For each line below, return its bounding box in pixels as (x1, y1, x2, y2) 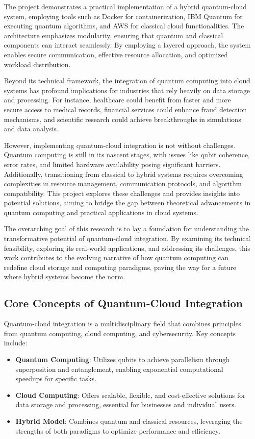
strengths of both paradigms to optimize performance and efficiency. (15, 425, 221, 436)
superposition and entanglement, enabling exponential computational (15, 364, 223, 374)
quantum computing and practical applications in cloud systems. (4, 207, 198, 217)
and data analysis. (4, 123, 59, 134)
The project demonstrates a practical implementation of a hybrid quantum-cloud (4, 1, 247, 11)
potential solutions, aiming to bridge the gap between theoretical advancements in (4, 197, 251, 208)
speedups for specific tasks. (15, 373, 97, 384)
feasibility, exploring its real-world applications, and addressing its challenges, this (4, 243, 251, 253)
